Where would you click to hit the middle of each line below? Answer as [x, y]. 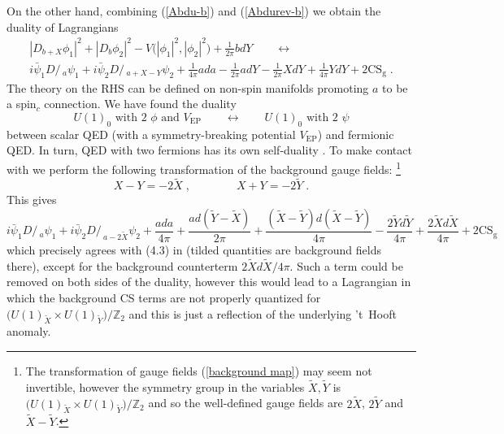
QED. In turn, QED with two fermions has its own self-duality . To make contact [209, 150]
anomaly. [29, 331]
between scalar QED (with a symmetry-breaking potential [151, 134]
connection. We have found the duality [140, 104]
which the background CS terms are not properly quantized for [164, 298]
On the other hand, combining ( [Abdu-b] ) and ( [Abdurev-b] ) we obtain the [194, 11]
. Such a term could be [346, 265]
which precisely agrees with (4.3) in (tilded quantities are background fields [194, 250]
